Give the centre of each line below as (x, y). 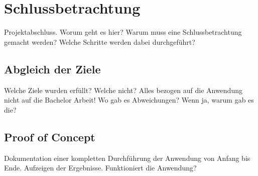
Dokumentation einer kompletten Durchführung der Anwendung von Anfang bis (127, 158)
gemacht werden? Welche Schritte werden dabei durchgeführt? (100, 41)
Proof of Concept (50, 137)
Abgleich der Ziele (52, 69)
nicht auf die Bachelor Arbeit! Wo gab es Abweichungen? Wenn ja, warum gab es (129, 100)
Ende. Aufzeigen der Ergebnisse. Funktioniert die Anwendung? (100, 168)
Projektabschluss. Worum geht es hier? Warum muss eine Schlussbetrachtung (123, 32)
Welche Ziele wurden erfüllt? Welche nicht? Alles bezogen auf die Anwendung (123, 90)
